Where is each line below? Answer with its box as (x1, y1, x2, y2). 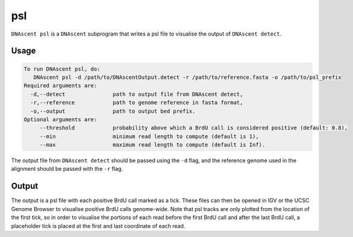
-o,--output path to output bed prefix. (30, 107, 196, 115)
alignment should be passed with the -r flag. (11, 165, 123, 172)
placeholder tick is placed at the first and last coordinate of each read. (11, 222, 186, 229)
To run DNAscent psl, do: (23, 65, 101, 72)
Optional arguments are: (23, 116, 98, 123)
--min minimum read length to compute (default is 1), (39, 133, 259, 140)
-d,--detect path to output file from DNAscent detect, (30, 90, 243, 98)
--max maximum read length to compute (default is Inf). (39, 142, 266, 148)
